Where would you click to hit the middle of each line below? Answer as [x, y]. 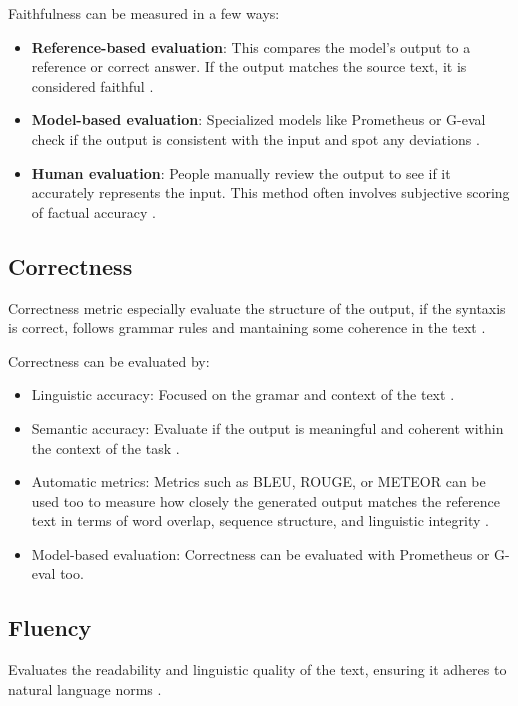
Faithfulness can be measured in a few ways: [144, 13]
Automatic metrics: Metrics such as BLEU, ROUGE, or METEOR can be [258, 481]
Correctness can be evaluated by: [109, 360]
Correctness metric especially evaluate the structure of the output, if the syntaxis [257, 307]
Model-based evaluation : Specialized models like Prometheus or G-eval [258, 119]
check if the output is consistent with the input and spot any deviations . [255, 138]
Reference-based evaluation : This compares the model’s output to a [251, 46]
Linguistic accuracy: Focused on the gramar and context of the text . [243, 394]
